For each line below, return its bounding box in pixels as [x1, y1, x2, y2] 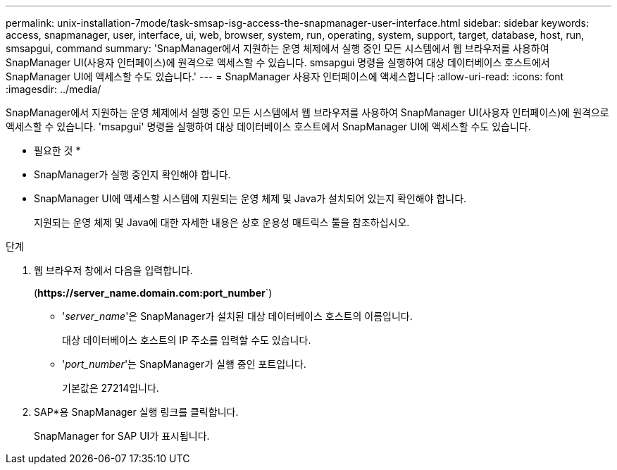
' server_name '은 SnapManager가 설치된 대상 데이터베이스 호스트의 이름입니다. [62, 310, 413, 322]
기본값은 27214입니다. [62, 382, 159, 394]
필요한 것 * [34, 144, 81, 156]
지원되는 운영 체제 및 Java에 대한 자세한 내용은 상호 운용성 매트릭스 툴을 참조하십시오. [34, 216, 410, 228]
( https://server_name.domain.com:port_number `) [34, 287, 273, 299]
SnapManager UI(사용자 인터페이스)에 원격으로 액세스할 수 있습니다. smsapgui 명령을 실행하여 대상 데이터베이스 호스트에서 [6, 56, 550, 68]
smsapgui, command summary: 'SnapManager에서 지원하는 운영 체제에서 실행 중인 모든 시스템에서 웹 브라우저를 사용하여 [6, 42, 549, 54]
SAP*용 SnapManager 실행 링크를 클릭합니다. [34, 406, 239, 418]
